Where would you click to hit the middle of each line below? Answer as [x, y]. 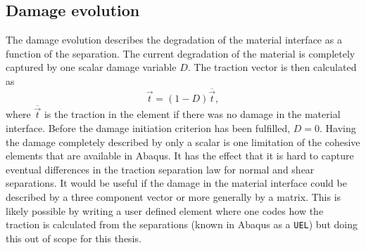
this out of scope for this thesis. [74, 238]
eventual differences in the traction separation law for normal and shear [160, 169]
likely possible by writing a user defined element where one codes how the [165, 210]
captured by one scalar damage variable [91, 67]
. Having [338, 128]
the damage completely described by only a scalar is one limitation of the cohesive [183, 142]
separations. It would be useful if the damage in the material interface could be [176, 183]
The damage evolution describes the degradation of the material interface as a [174, 40]
